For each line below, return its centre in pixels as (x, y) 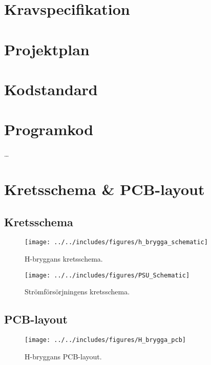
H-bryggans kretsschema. (64, 259)
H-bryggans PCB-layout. (63, 356)
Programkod (49, 129)
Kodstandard (51, 89)
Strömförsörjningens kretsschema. (77, 292)
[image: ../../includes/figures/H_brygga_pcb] (105, 340)
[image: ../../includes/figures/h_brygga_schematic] (116, 242)
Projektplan (47, 49)
